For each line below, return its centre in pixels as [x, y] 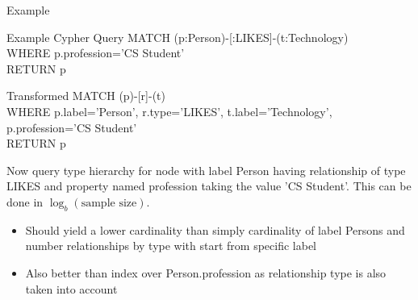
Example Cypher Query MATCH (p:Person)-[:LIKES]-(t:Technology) [178, 37]
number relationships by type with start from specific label [171, 246]
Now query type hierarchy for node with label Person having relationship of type [206, 170]
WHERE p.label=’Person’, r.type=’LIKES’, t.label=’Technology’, [169, 111]
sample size [109, 203]
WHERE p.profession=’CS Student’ [96, 53]
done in [25, 201]
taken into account [71, 288]
